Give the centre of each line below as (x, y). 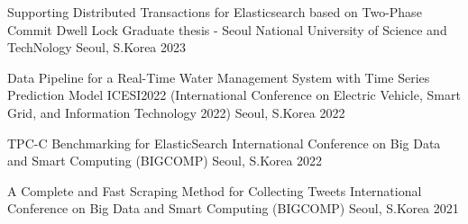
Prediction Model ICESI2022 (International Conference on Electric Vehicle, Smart (234, 95)
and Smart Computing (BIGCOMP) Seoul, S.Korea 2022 (165, 161)
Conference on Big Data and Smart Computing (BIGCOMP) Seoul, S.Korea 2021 (233, 208)
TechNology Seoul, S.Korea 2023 (97, 47)
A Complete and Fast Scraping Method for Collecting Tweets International (215, 190)
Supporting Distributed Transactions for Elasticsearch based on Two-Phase (215, 12)
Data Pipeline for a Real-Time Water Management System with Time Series (219, 77)
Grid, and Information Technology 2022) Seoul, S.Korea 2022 (176, 112)
